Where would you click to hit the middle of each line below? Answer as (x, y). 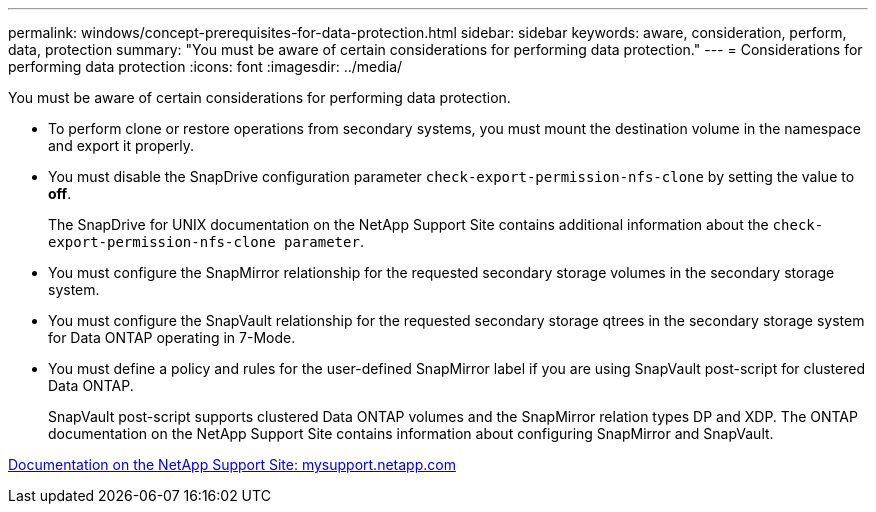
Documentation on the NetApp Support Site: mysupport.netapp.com (232, 464)
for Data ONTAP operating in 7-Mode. (172, 337)
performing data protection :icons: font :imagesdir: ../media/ (205, 66)
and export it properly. (121, 145)
